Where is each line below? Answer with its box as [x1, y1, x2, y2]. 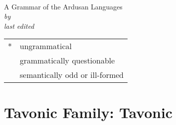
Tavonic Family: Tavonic [4, 102, 173, 122]
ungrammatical [20, 40, 72, 52]
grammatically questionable [20, 55, 115, 66]
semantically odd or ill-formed [20, 69, 124, 81]
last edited [4, 20, 34, 31]
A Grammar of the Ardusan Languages [4, 1, 123, 11]
